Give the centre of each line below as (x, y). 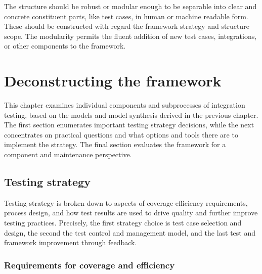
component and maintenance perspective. (68, 154)
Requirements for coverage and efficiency (90, 265)
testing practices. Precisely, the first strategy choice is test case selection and (123, 223)
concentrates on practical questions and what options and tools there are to (121, 134)
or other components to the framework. (65, 46)
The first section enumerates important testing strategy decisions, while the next (129, 125)
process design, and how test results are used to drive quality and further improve (131, 213)
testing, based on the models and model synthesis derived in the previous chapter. (131, 115)
